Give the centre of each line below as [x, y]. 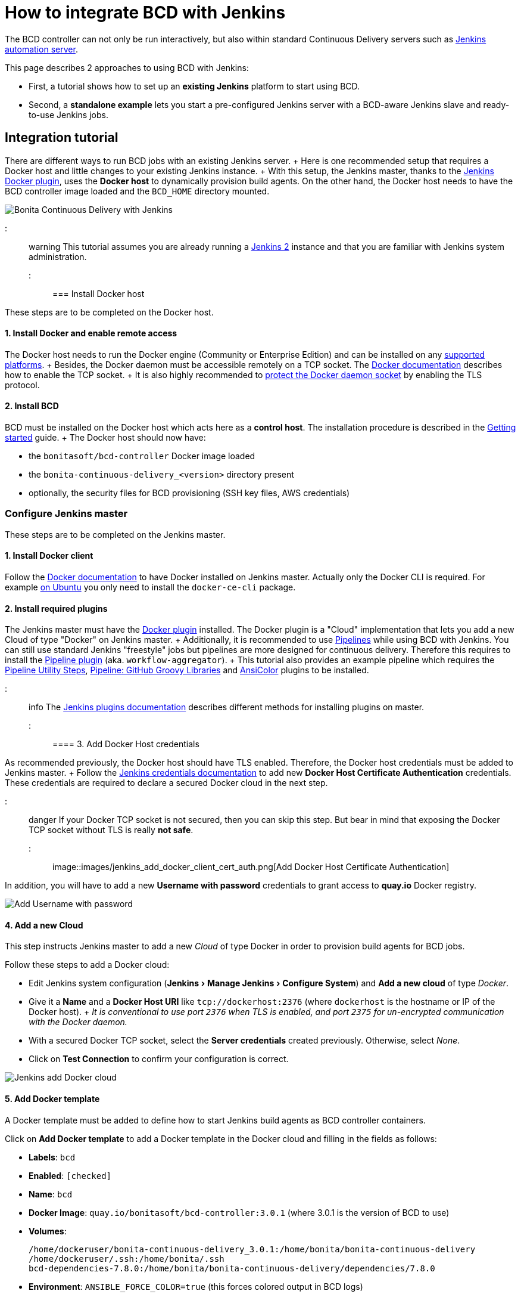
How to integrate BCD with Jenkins [145, 13]
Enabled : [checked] [70, 1175]
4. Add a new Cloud [44, 925]
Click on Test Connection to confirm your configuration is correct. [159, 1059]
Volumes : [48, 1231]
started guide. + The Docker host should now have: [105, 438]
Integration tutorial [62, 138]
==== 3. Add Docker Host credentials [126, 744]
